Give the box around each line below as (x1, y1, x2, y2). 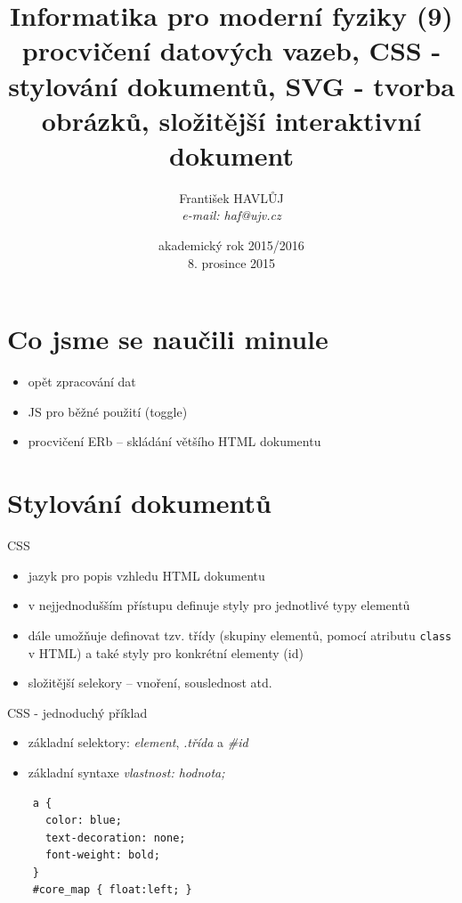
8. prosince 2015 (187, 253, 276, 272)
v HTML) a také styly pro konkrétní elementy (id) (28, 643, 304, 662)
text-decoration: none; (45, 831, 186, 844)
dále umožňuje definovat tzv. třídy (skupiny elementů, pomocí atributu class (28, 625, 452, 644)
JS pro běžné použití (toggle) (28, 402, 188, 420)
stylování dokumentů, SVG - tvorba (8, 67, 455, 103)
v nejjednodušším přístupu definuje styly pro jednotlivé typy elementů (28, 596, 410, 614)
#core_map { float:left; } (32, 883, 192, 897)
